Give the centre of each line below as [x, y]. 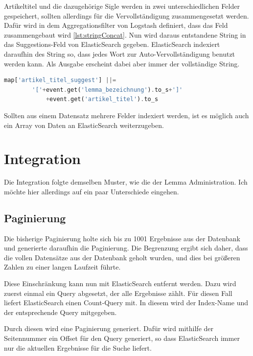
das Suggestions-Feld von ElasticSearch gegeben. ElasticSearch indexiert [112, 44]
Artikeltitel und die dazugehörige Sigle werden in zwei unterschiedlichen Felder [122, 6]
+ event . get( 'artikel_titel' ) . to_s [102, 99]
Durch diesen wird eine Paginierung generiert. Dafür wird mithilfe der [109, 328]
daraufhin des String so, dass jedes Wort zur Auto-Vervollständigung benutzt [120, 53]
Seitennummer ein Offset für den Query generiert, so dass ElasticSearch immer [122, 338]
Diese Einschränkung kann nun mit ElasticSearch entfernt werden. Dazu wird [120, 283]
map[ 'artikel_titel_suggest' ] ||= [60, 80]
